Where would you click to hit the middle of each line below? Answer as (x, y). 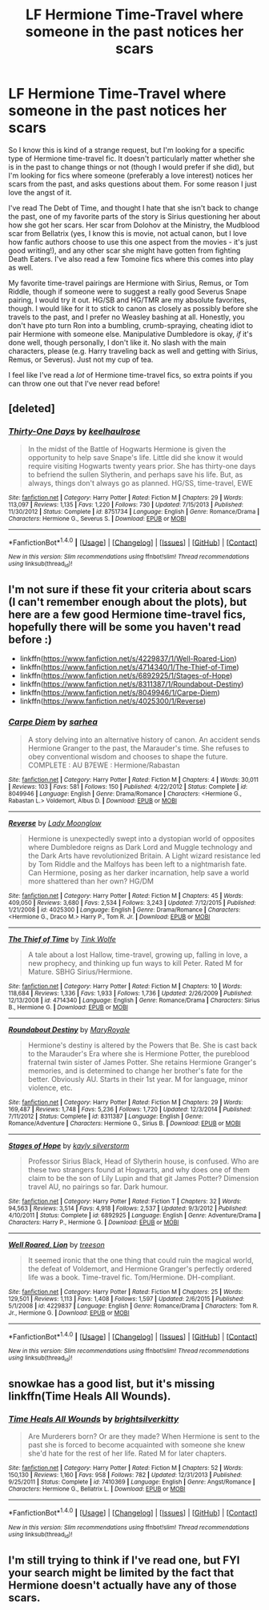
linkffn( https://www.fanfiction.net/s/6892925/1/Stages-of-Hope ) (126, 676)
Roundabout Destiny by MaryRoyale (69, 1029)
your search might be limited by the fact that (121, 1573)
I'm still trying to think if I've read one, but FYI (124, 1560)
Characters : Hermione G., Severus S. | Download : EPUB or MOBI (97, 519)
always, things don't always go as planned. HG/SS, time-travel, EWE (141, 483)
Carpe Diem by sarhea (53, 722)
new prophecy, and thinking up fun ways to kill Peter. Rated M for (135, 963)
